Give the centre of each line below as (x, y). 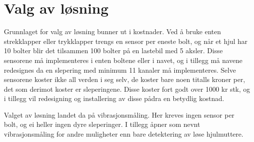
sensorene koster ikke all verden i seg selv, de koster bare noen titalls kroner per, (125, 79)
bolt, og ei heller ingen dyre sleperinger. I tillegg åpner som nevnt (102, 124)
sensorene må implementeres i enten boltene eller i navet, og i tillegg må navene (123, 60)
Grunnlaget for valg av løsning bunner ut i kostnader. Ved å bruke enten (113, 31)
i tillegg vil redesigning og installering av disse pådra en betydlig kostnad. (114, 98)
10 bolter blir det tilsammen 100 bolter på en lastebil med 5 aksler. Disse (113, 51)
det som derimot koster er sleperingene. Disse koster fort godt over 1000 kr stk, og (127, 89)
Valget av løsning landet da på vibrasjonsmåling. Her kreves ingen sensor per (119, 114)
